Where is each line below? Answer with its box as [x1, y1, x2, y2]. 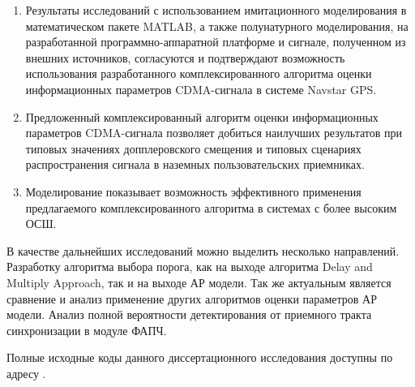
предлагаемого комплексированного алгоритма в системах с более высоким [25, 199, 397, 216]
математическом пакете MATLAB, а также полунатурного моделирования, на [25, 17, 409, 34]
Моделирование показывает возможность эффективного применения [25, 183, 362, 200]
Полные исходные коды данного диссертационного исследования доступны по [6, 349, 393, 366]
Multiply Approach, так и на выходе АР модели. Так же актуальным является [6, 273, 391, 290]
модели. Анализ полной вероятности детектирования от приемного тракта [6, 306, 372, 323]
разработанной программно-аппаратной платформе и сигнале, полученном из [25, 33, 406, 50]
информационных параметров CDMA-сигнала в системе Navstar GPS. [25, 80, 377, 97]
